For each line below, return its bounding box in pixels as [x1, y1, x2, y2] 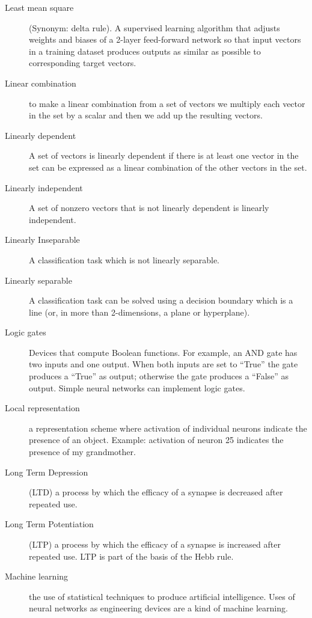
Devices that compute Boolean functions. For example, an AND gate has [29, 346, 298, 358]
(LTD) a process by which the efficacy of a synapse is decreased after [29, 486, 283, 498]
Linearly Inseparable [5, 233, 80, 246]
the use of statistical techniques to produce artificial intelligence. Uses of [29, 590, 295, 602]
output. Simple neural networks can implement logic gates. [29, 381, 245, 394]
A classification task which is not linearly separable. [29, 253, 220, 266]
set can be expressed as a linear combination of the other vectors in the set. [29, 161, 307, 173]
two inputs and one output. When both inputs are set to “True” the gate [29, 358, 298, 370]
